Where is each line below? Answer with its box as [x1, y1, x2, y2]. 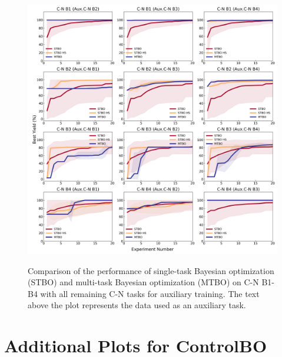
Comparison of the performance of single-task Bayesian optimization [28, 264, 274, 276]
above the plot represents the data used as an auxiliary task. [28, 299, 246, 311]
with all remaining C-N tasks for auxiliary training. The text [40, 287, 260, 299]
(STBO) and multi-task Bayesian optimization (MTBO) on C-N [28, 276, 259, 288]
